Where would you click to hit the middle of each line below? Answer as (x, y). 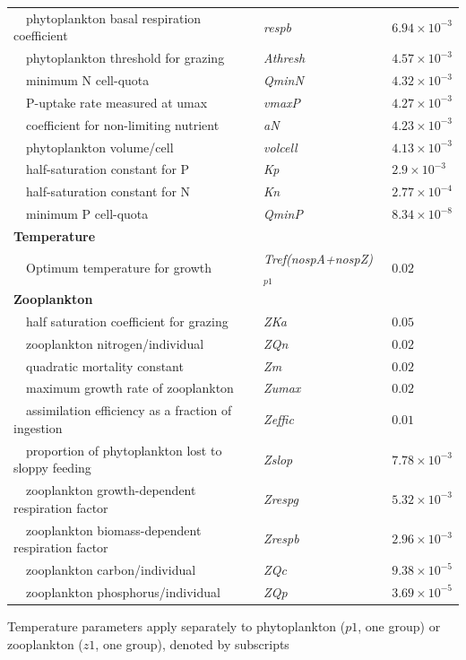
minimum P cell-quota (87, 214)
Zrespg (281, 498)
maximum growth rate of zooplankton (129, 388)
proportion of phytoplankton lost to (124, 450)
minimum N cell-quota (87, 80)
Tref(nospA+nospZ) (318, 258)
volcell (280, 147)
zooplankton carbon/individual (111, 570)
